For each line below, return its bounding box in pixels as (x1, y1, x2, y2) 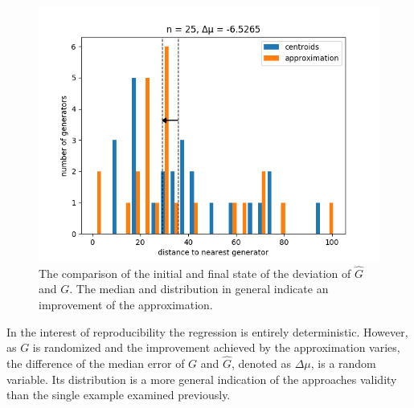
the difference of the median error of (6, 355, 185, 371)
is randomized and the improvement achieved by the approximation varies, (32, 339, 400, 356)
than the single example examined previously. (6, 386, 231, 403)
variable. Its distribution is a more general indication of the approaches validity (6, 370, 397, 387)
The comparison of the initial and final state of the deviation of (39, 264, 351, 281)
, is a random (310, 355, 376, 371)
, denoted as (232, 355, 291, 371)
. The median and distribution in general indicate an (69, 280, 329, 297)
